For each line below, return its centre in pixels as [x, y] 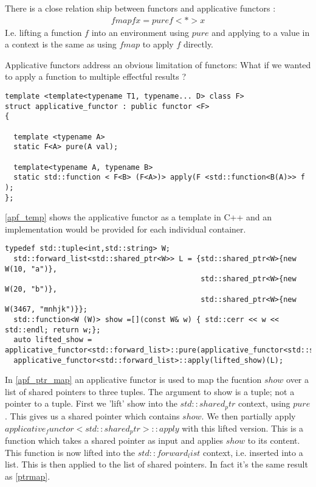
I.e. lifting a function [43, 32]
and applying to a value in [261, 32]
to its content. [274, 440]
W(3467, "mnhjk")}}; [46, 310]
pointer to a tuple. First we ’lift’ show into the [91, 403]
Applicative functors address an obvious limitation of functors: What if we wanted [158, 64]
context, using [264, 403]
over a [298, 380]
